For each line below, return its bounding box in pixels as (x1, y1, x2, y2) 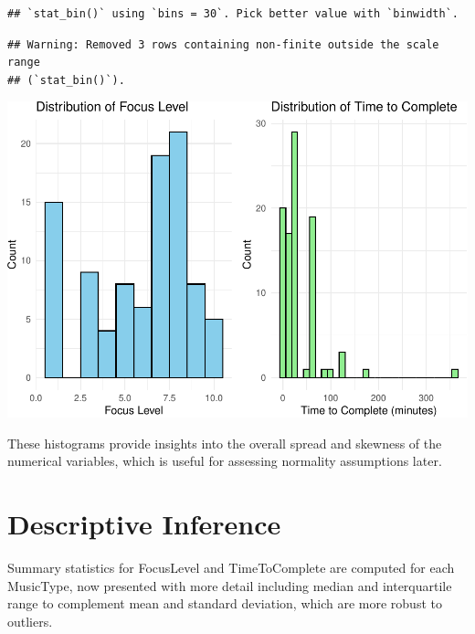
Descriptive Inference (7, 505, 281, 543)
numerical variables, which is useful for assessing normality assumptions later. (7, 451, 442, 470)
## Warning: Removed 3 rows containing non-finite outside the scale (7, 37, 439, 51)
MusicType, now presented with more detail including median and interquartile (7, 576, 452, 595)
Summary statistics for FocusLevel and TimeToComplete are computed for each (7, 557, 455, 576)
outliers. (7, 611, 53, 630)
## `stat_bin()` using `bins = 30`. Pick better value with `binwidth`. (7, 7, 459, 20)
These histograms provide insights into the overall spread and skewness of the (7, 433, 442, 452)
